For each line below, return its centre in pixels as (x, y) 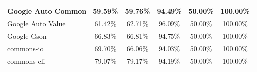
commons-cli (26, 60)
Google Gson (27, 36)
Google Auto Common (47, 11)
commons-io (26, 48)
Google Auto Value (37, 24)
